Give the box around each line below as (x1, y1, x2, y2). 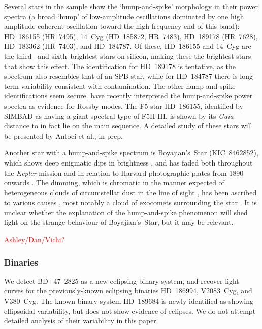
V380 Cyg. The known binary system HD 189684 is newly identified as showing (4, 295, 253, 306)
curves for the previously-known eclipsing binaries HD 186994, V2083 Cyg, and (4, 285, 252, 296)
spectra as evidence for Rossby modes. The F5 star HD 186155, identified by (4, 100, 243, 111)
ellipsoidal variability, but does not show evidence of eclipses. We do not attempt (4, 305, 256, 316)
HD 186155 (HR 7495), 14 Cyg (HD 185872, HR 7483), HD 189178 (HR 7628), (4, 30, 258, 41)
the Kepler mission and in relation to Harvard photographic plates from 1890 (4, 167, 244, 178)
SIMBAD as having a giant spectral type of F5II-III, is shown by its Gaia (4, 110, 234, 121)
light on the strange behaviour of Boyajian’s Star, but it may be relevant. (4, 217, 234, 227)
